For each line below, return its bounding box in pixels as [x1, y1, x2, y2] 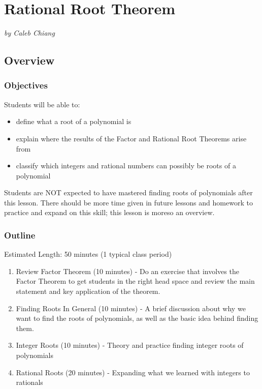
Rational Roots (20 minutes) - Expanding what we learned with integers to [16, 367, 250, 377]
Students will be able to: [4, 99, 80, 109]
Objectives [4, 79, 48, 92]
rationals [16, 377, 43, 387]
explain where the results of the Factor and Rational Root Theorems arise [16, 133, 247, 143]
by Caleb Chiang [4, 27, 55, 38]
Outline [4, 228, 36, 241]
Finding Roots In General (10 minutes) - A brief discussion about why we [16, 303, 246, 313]
